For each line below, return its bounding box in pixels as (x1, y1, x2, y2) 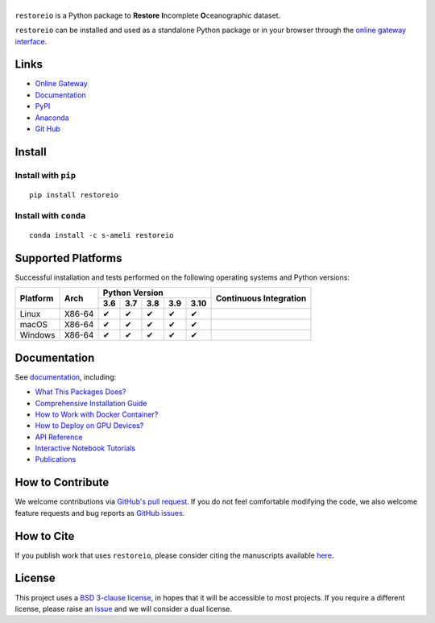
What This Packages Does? (35, 387, 126, 397)
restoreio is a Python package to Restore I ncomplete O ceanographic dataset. (14, 10, 281, 20)
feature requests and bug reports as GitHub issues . (14, 508, 185, 517)
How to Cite (14, 529, 75, 543)
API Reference (35, 432, 83, 442)
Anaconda (35, 113, 69, 123)
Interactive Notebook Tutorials (35, 443, 136, 453)
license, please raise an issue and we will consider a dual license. (14, 604, 233, 613)
